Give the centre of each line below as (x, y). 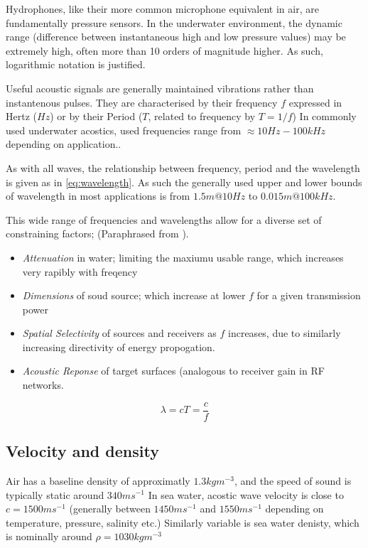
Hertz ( (21, 116)
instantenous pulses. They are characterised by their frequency (142, 102)
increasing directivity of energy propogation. (119, 346)
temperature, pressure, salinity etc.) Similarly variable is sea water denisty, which (183, 522)
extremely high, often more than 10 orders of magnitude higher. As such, (164, 50)
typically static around (55, 494)
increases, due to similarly (285, 333)
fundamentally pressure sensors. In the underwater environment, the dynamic (174, 22)
